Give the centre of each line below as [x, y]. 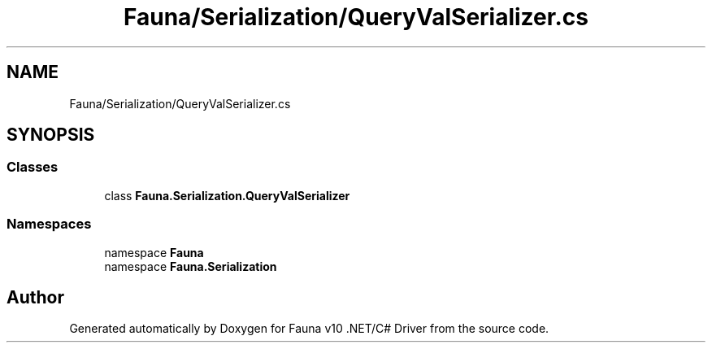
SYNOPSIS [51, 135]
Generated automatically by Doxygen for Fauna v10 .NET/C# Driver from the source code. [309, 329]
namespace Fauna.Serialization [191, 266]
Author [35, 297]
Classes [33, 167]
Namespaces [49, 224]
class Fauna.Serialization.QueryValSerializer [227, 195]
